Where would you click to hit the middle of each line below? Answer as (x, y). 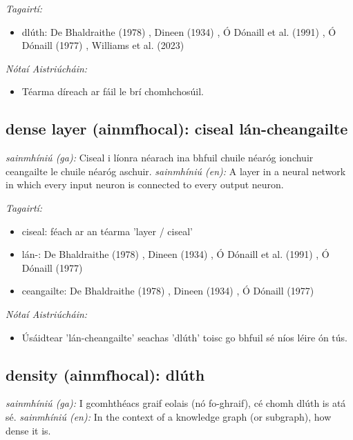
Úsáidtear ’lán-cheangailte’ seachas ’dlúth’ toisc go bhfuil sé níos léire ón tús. (184, 337)
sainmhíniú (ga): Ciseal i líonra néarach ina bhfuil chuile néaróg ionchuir (160, 158)
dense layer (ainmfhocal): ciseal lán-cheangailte (177, 129)
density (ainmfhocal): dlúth (105, 374)
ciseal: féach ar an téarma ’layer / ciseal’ (107, 231)
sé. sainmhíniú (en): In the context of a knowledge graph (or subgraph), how (169, 416)
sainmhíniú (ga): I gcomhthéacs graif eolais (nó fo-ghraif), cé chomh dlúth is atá (176, 403)
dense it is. (28, 430)
